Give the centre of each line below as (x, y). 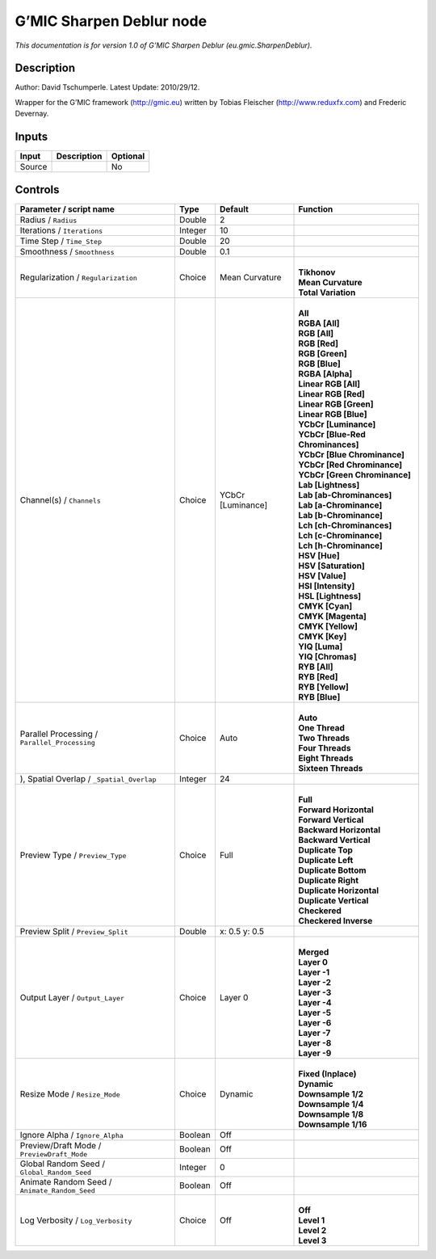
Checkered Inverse (335, 920)
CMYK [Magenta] (333, 616)
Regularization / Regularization (78, 277)
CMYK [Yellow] (328, 626)
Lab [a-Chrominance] (340, 505)
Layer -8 (315, 1042)
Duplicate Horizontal (339, 891)
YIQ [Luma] (321, 646)
